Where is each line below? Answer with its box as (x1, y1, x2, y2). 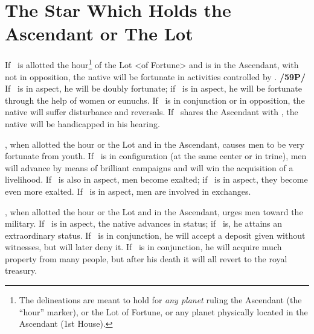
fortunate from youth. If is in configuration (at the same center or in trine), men (5, 150, 307, 162)
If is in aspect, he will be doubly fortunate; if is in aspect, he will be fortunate (5, 82, 302, 95)
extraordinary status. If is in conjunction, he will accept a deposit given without (5, 228, 306, 241)
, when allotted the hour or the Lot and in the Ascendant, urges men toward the (5, 205, 303, 218)
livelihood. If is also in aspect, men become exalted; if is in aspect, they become (5, 173, 308, 186)
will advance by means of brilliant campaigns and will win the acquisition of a (5, 161, 293, 174)
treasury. (5, 264, 37, 277)
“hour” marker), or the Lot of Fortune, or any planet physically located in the (19, 305, 308, 318)
